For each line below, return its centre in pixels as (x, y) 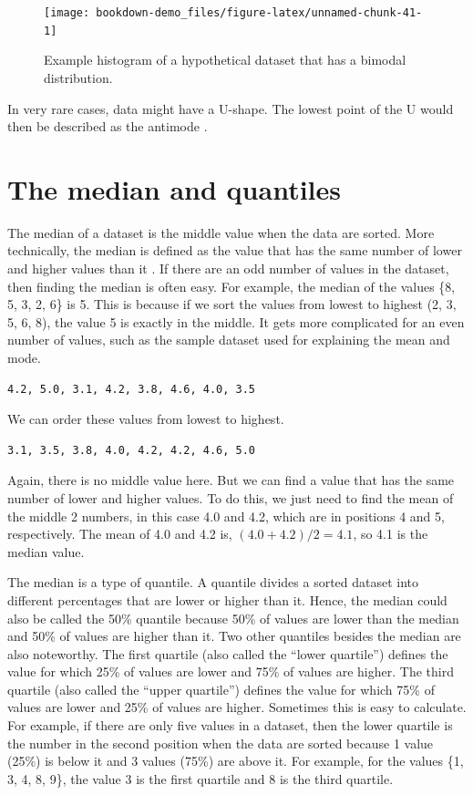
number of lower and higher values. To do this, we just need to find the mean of (231, 497)
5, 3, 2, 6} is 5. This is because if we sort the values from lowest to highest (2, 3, (232, 304)
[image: (67, 13)
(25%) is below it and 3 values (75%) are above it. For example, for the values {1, (236, 761)
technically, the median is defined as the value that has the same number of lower (235, 250)
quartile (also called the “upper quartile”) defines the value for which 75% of (221, 689)
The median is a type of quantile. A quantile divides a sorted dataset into (213, 582)
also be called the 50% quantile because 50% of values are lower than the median (233, 618)
